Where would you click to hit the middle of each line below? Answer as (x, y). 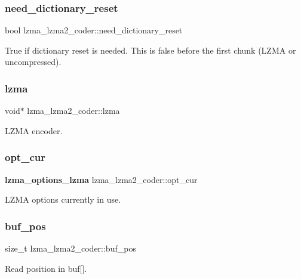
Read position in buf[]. (46, 268)
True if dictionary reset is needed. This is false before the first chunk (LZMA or (150, 50)
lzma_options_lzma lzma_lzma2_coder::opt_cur (101, 179)
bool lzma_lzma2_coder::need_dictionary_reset (94, 30)
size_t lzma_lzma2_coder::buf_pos (70, 248)
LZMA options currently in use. (63, 199)
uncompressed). (33, 62)
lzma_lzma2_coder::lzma (73, 111)
